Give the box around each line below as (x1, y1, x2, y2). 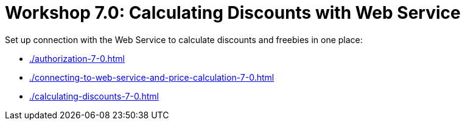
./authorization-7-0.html (29, 53, 125, 64)
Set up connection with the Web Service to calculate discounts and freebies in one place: (5, 34, 363, 45)
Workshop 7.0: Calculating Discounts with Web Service (5, 2, 461, 23)
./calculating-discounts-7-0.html (29, 90, 159, 101)
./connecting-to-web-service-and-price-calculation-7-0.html (29, 72, 274, 83)
